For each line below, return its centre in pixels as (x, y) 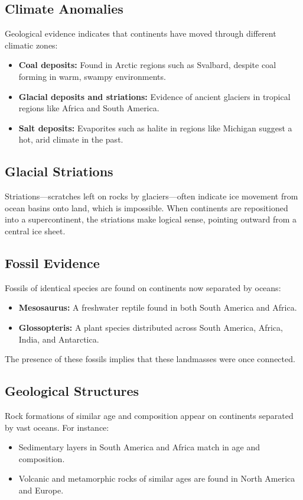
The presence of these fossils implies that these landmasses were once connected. (150, 359)
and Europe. (41, 490)
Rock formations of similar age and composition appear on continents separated (149, 415)
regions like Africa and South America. (89, 108)
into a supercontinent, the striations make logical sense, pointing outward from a (151, 219)
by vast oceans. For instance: (57, 427)
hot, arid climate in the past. (71, 139)
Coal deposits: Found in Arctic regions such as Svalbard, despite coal (147, 65)
